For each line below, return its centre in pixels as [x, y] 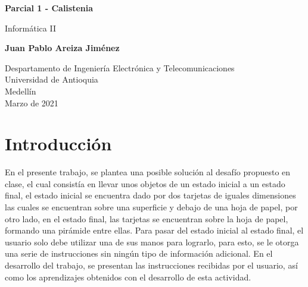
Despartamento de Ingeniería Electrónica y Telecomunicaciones [120, 67]
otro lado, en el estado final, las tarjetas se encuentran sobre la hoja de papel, [147, 218]
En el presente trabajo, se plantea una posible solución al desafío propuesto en [148, 172]
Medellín [21, 91]
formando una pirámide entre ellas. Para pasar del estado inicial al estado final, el [154, 230]
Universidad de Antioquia [52, 79]
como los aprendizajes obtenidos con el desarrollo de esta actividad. [128, 277]
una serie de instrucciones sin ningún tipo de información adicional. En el [139, 253]
